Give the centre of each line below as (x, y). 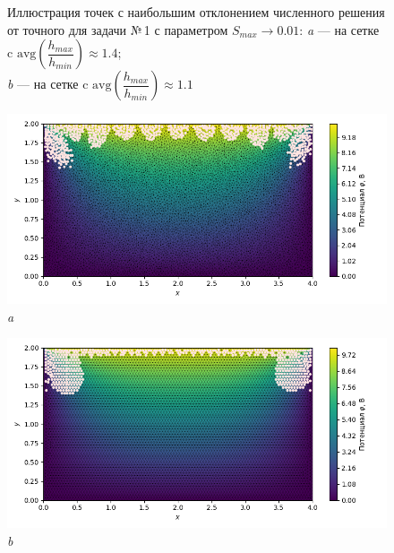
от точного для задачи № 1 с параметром (118, 29)
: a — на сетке (339, 29)
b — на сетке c (48, 84)
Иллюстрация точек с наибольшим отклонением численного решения (196, 12)
